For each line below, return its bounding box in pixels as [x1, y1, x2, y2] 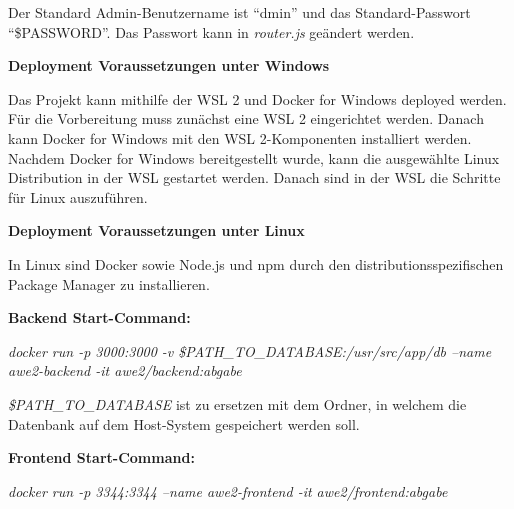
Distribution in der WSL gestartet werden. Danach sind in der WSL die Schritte [8, 167, 501, 188]
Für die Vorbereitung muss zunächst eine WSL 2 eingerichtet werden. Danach [8, 108, 484, 129]
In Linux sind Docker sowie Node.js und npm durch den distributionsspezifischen [8, 253, 504, 274]
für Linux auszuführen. [8, 186, 148, 207]
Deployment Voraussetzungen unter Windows [8, 55, 330, 76]
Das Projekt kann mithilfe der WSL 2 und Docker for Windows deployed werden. [8, 88, 507, 109]
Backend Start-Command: [8, 307, 191, 328]
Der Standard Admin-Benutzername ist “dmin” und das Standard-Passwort [8, 2, 471, 22]
